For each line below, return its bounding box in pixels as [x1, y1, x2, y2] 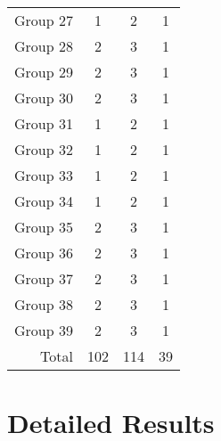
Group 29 [14, 61, 73, 82]
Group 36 [14, 242, 73, 263]
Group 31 [14, 113, 73, 134]
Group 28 [14, 36, 73, 56]
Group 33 [14, 165, 73, 185]
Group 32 [14, 139, 73, 159]
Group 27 [14, 10, 73, 30]
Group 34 [14, 191, 73, 211]
